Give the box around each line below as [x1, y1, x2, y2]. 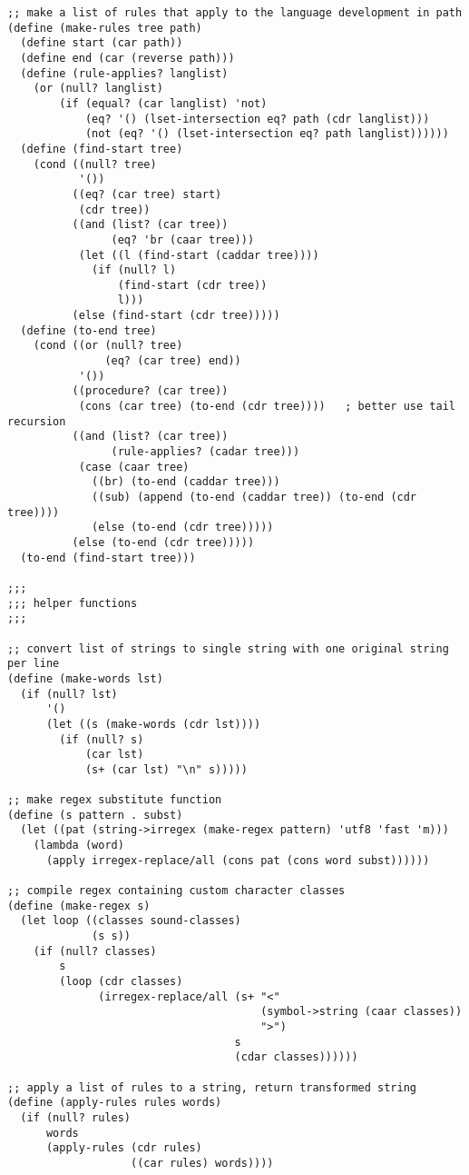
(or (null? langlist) [33, 82, 163, 95]
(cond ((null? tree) [33, 157, 157, 171]
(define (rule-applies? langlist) [20, 66, 229, 80]
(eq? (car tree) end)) [104, 354, 241, 368]
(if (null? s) [59, 732, 144, 746]
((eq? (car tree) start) [72, 187, 222, 201]
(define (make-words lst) [7, 672, 163, 685]
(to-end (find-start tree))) [20, 551, 196, 564]
